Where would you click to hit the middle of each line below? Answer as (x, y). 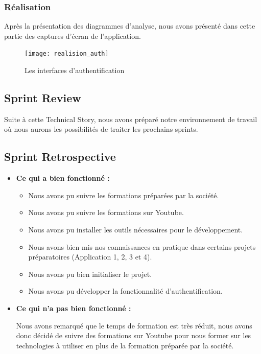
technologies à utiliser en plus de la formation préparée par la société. (125, 345)
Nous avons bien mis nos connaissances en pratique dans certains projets (142, 246)
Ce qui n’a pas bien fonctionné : (74, 308)
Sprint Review (43, 98)
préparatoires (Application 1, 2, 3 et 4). (90, 257)
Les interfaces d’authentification (75, 70)
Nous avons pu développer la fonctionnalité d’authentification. (125, 291)
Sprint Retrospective (60, 157)
